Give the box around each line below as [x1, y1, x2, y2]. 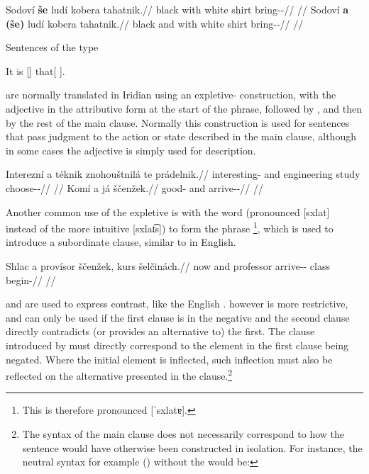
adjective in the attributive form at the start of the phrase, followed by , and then [6, 101, 362, 115]
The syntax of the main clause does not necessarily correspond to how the [22, 426, 345, 441]
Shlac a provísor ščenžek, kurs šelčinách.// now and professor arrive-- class [6, 258, 331, 273]
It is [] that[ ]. [6, 63, 65, 78]
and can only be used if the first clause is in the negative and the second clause [6, 310, 350, 325]
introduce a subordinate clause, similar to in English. [6, 235, 236, 249]
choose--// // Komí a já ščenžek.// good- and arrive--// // [6, 180, 264, 195]
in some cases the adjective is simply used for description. [6, 142, 256, 157]
